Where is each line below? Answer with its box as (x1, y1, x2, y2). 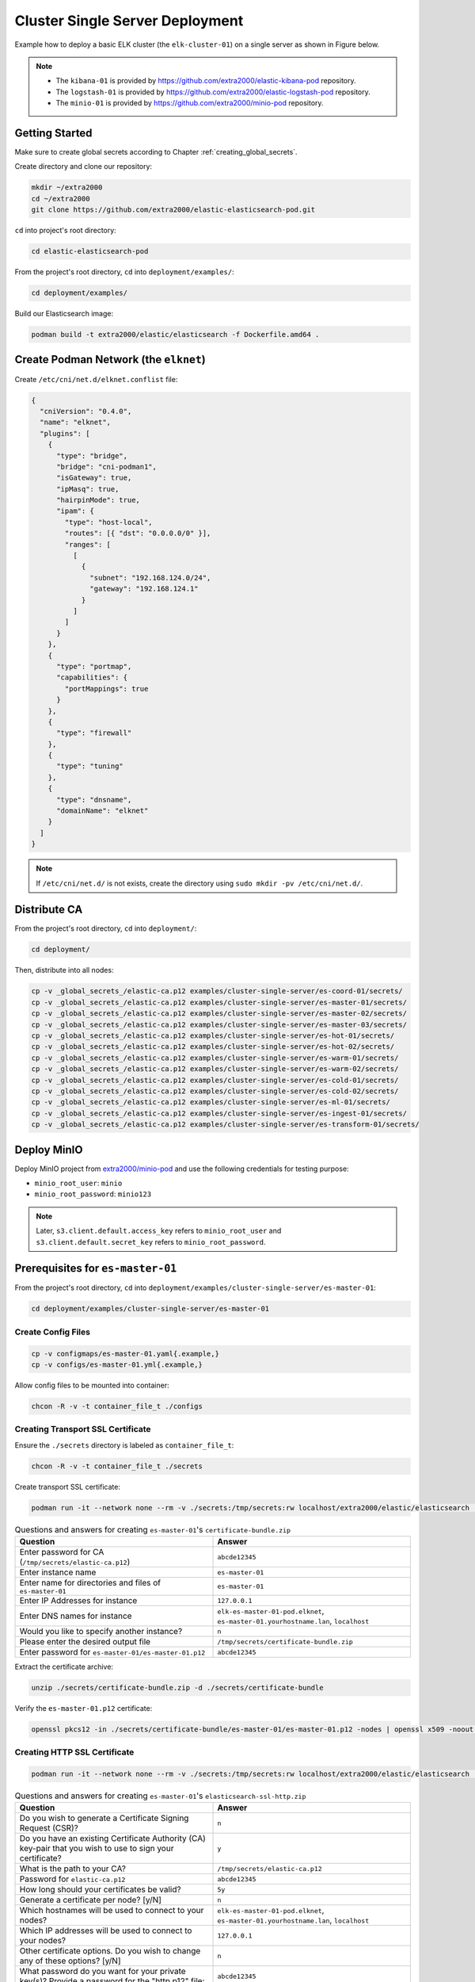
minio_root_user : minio (34, 1178, 123, 1188)
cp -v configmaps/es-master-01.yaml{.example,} (31, 1349, 219, 1358)
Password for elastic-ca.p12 (19, 1873, 126, 1884)
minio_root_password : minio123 (34, 1189, 152, 1199)
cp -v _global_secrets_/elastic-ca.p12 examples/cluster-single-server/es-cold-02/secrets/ (31, 1086, 399, 1096)
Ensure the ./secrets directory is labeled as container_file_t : (14, 1440, 234, 1450)
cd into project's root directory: (14, 226, 116, 235)
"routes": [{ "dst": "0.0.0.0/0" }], (64, 529, 211, 538)
